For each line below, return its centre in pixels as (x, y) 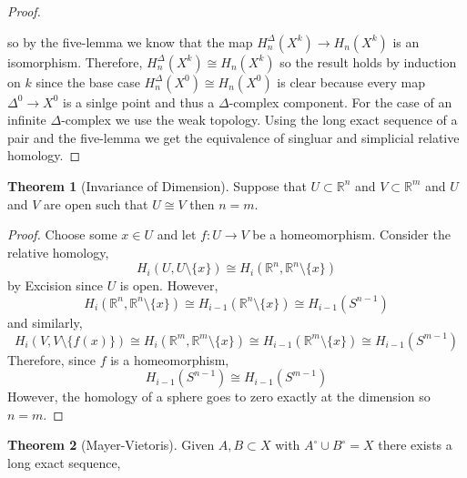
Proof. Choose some (62, 234)
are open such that (96, 203)
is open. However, (169, 285)
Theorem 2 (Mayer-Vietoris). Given (111, 445)
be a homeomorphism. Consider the (351, 234)
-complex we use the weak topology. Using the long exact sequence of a (259, 120)
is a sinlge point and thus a (139, 102)
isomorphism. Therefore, (75, 61)
